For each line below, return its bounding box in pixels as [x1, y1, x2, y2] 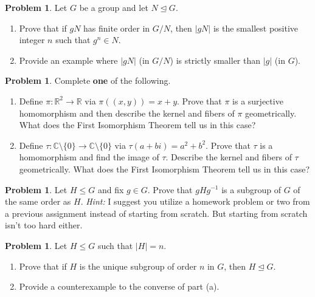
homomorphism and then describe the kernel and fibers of [19, 106, 235, 119]
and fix [97, 183, 124, 196]
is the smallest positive [213, 21, 299, 34]
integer [19, 33, 45, 46]
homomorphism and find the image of [19, 151, 159, 163]
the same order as [5, 195, 71, 208]
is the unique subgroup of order [79, 259, 197, 272]
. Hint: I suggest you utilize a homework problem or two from [80, 195, 310, 208]
